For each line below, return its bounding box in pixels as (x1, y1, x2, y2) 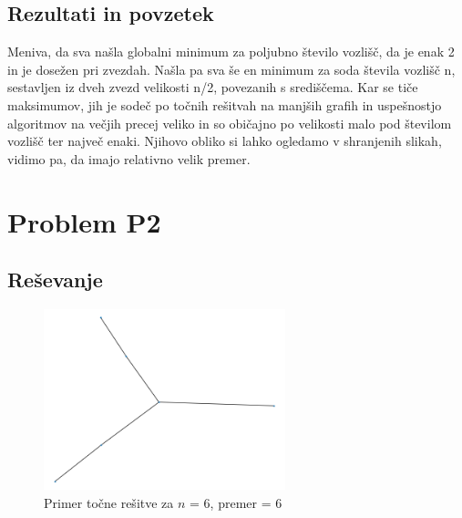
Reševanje (7, 265, 103, 294)
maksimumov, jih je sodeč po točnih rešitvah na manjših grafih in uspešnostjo (7, 95, 442, 114)
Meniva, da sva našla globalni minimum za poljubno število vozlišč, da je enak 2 (7, 42, 455, 61)
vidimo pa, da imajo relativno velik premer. (7, 149, 251, 168)
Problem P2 (7, 202, 161, 240)
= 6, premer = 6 (190, 492, 282, 512)
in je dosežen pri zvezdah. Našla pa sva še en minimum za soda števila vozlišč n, (7, 59, 456, 78)
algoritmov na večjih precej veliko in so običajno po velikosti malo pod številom (7, 113, 452, 132)
